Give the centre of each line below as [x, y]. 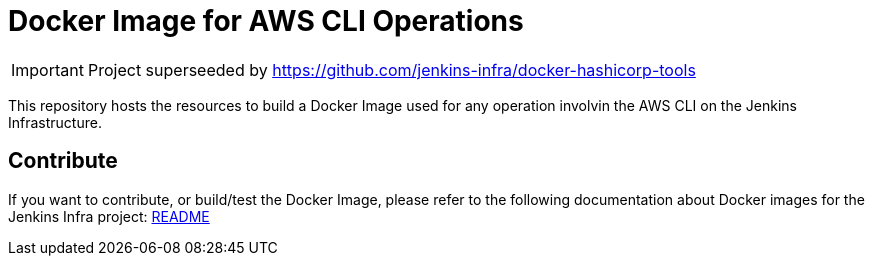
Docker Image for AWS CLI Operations [266, 21]
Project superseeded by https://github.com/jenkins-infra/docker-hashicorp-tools [391, 69]
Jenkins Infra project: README [109, 216]
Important [47, 69]
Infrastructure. [55, 122]
